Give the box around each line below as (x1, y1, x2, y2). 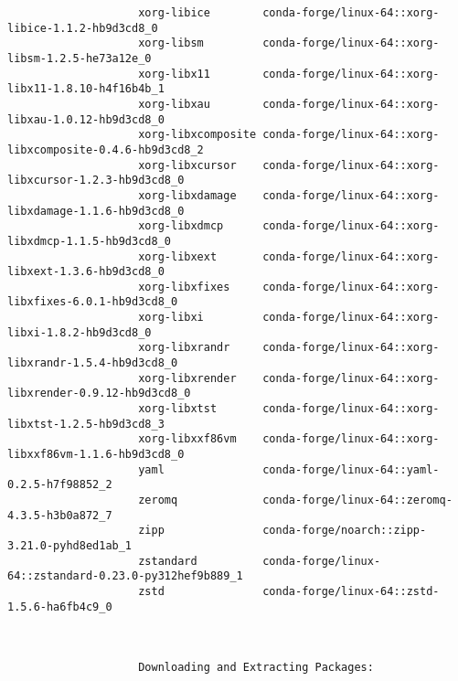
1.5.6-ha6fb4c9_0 (7, 600, 112, 613)
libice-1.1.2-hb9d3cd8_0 (7, 21, 158, 35)
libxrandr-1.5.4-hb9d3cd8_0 (7, 356, 178, 370)
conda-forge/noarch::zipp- (262, 524, 427, 537)
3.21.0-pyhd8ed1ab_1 (7, 538, 133, 552)
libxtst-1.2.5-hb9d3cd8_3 (7, 417, 165, 431)
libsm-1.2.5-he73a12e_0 (7, 51, 152, 65)
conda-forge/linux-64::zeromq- (262, 494, 453, 506)
